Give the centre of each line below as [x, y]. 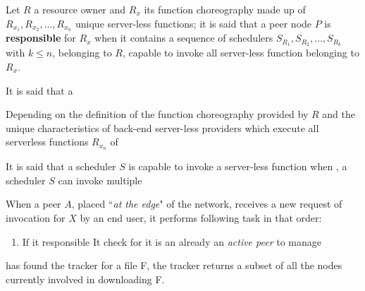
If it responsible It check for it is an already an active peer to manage [172, 241]
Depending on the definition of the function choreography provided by [157, 114]
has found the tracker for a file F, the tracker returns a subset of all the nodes [174, 265]
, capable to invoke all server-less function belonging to [241, 53]
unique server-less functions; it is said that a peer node [194, 23]
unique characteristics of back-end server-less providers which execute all [162, 127]
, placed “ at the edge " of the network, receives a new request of [207, 204]
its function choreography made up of [225, 9]
